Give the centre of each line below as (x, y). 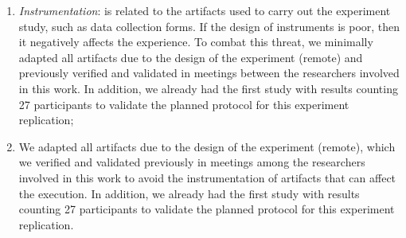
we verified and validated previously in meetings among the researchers (192, 162)
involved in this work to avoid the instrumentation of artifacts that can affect (207, 177)
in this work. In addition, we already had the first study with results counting (208, 88)
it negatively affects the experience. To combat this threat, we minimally (196, 42)
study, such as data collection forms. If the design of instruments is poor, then (209, 26)
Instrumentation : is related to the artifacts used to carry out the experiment (205, 10)
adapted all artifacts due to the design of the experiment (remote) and (191, 57)
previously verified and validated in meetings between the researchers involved (209, 73)
